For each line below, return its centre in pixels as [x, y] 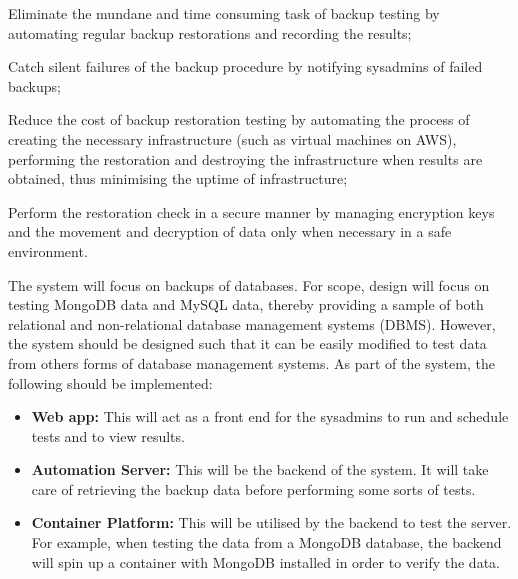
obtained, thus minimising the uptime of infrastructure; [178, 178]
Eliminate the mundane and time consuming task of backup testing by [224, 13]
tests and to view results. [108, 435]
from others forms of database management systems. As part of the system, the [251, 362]
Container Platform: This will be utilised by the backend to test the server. [271, 522]
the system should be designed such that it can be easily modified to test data [247, 343]
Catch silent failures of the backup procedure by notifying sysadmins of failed [245, 66]
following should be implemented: [110, 382]
